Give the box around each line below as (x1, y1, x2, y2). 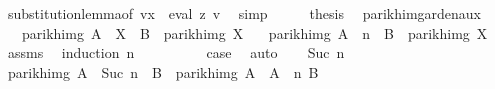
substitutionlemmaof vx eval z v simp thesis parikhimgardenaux (7, 3, 481, 23)
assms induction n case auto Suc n (7, 42, 345, 63)
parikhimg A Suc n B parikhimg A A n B (7, 61, 319, 82)
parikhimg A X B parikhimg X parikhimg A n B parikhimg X (21, 22, 488, 43)
